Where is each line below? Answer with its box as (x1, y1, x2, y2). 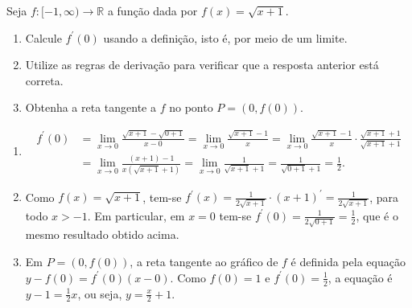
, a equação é (328, 269, 393, 285)
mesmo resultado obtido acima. (25, 226, 179, 243)
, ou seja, (77, 285, 122, 302)
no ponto (169, 99, 213, 116)
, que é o (356, 207, 398, 224)
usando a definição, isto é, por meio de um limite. (103, 29, 348, 46)
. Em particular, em (87, 207, 185, 224)
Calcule (25, 29, 62, 46)
